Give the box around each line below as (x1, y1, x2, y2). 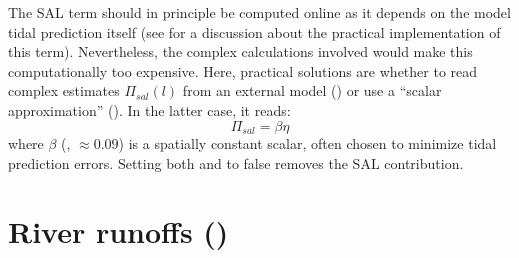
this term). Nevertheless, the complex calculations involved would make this (8, 41, 473, 62)
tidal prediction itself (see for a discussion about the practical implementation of (8, 21, 501, 42)
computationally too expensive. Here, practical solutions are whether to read (8, 60, 478, 81)
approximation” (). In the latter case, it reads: (8, 99, 291, 120)
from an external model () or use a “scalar (182, 80, 442, 101)
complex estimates (8, 80, 120, 101)
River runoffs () (8, 211, 229, 252)
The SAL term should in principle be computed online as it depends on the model (8, 2, 511, 22)
